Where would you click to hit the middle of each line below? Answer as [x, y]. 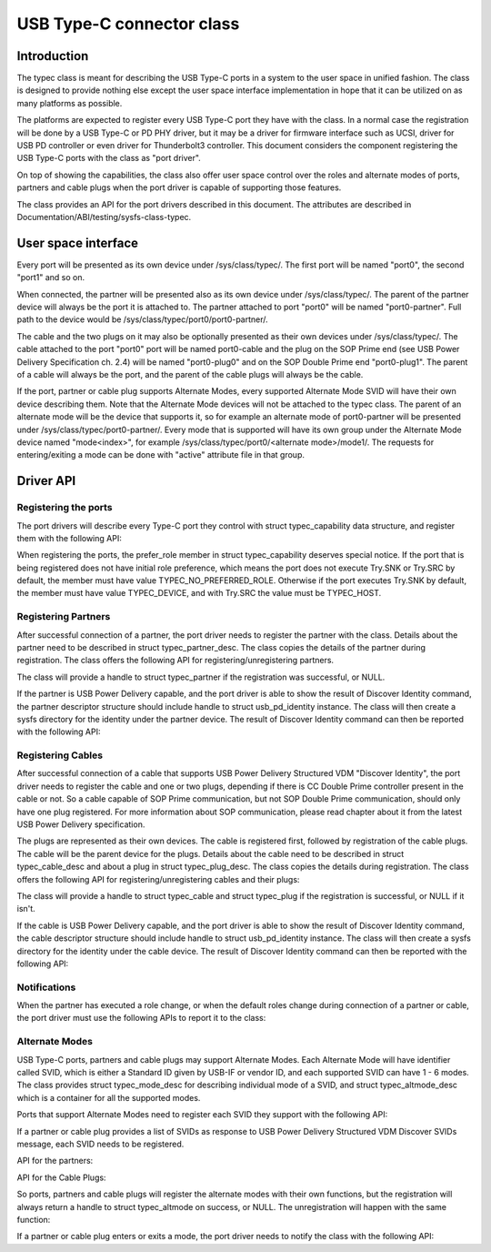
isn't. [26, 909]
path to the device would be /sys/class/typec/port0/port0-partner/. [142, 319]
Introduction [53, 56]
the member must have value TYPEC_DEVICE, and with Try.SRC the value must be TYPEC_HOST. [199, 593]
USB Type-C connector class [128, 24]
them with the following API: [69, 538]
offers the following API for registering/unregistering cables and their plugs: [158, 879]
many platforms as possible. [70, 103]
